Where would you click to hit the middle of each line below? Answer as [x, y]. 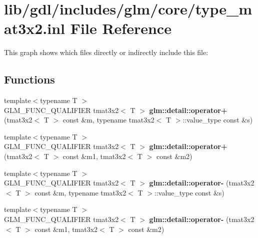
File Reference [121, 28]
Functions [29, 79]
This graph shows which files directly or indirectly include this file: [106, 52]
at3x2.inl [35, 28]
